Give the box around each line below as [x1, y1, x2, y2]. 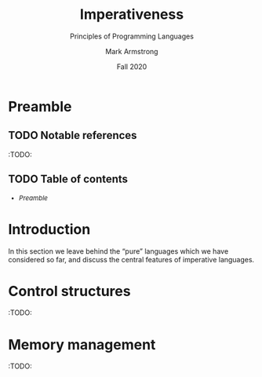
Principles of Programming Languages [69, 31, 195, 41]
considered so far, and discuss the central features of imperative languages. [8, 254, 255, 264]
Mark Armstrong [105, 46, 158, 56]
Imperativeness [79, 5, 184, 24]
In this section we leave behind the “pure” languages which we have [8, 246, 229, 256]
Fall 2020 [116, 61, 147, 71]
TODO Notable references [8, 129, 137, 142]
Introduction [8, 220, 91, 238]
